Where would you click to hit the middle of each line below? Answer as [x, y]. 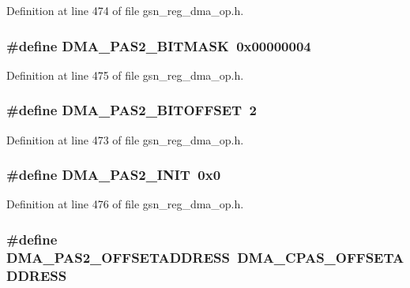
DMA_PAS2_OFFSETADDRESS [118, 257]
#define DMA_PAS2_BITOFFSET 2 [132, 110]
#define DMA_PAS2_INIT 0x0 [114, 175]
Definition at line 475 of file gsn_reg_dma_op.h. [125, 75]
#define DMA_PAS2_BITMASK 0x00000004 [159, 45]
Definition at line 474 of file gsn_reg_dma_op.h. [125, 10]
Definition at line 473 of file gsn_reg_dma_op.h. [125, 139]
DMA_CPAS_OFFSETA [321, 257]
